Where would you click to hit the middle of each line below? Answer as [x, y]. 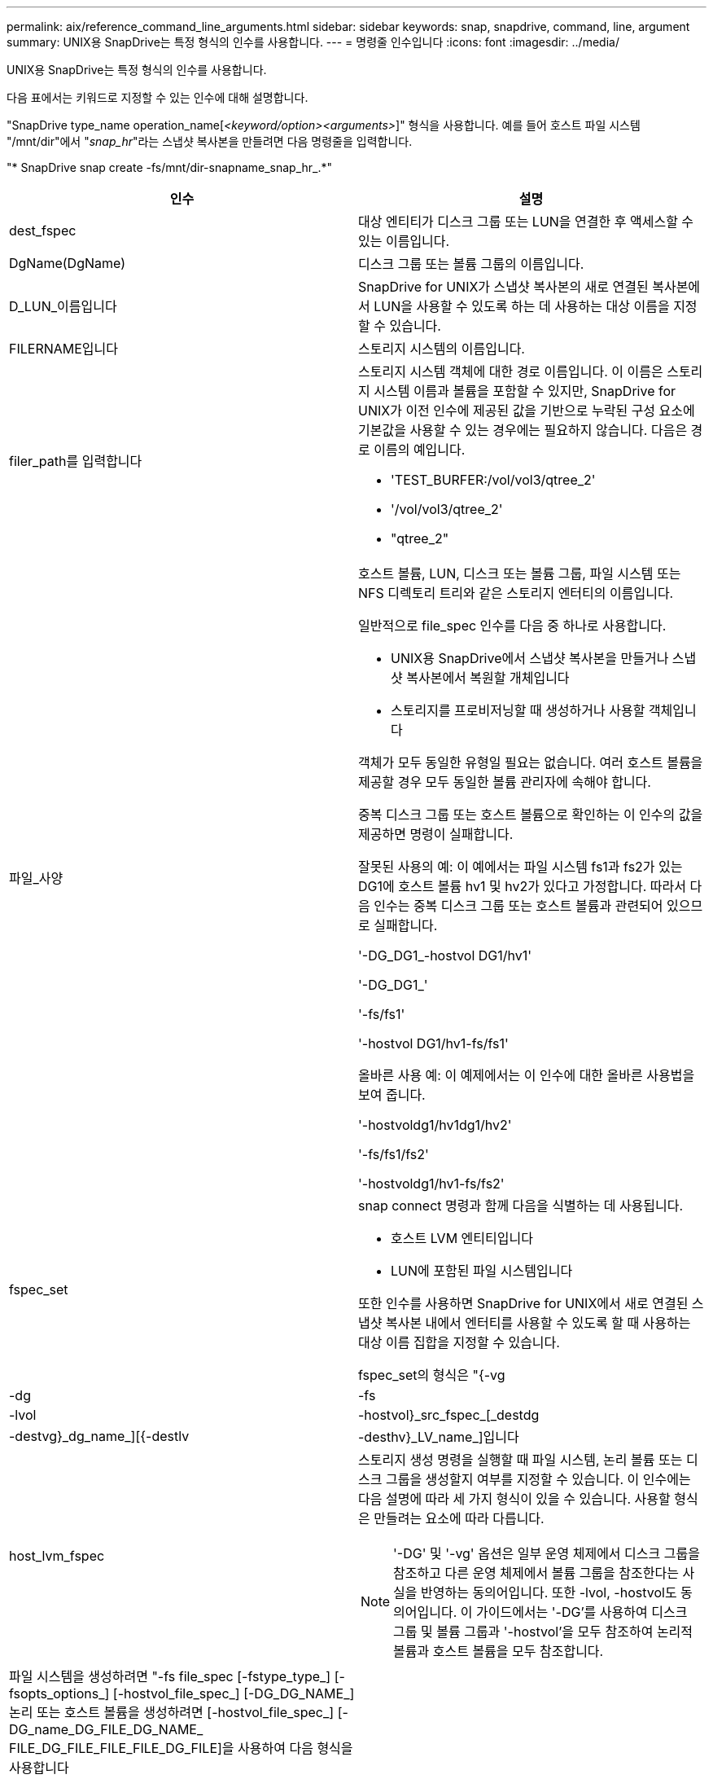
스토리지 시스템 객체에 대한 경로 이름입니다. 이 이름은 [511, 371]
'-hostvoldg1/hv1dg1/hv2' [435, 1125]
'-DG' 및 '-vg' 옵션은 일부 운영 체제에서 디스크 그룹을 [547, 1553]
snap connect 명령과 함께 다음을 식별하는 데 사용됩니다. [521, 1206]
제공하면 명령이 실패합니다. [436, 834]
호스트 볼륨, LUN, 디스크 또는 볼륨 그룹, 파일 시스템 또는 [520, 573]
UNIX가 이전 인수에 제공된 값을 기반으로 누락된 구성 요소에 [527, 411]
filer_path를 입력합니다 [76, 461]
